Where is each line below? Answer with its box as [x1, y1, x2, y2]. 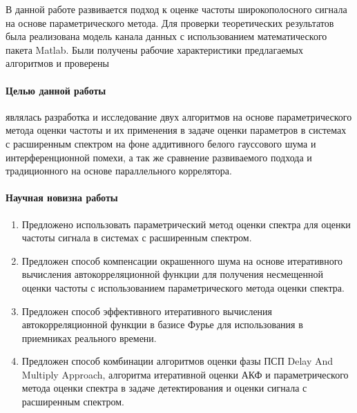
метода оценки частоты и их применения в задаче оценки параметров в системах [6, 123, 347, 137]
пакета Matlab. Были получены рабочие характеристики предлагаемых [6, 42, 303, 57]
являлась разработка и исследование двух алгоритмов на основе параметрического [6, 109, 352, 123]
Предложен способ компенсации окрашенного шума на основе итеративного [21, 253, 343, 268]
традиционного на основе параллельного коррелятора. [6, 163, 232, 178]
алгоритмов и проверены [6, 56, 109, 70]
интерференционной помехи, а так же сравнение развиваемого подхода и [6, 150, 312, 164]
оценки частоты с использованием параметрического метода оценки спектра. [21, 280, 345, 294]
